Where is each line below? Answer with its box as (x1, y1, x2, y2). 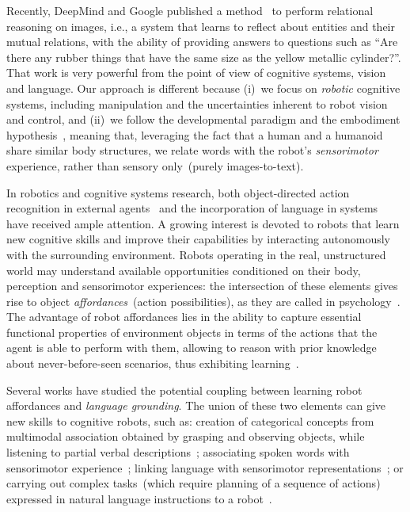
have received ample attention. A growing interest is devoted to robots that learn (6, 215, 400, 231)
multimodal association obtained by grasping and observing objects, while (6, 428, 365, 445)
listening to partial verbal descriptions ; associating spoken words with (6, 444, 350, 460)
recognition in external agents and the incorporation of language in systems (6, 200, 378, 216)
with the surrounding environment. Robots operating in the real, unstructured (6, 246, 386, 262)
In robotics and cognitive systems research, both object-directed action (6, 184, 350, 201)
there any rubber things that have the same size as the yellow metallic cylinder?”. (6, 48, 401, 65)
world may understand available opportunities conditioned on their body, (6, 262, 361, 278)
